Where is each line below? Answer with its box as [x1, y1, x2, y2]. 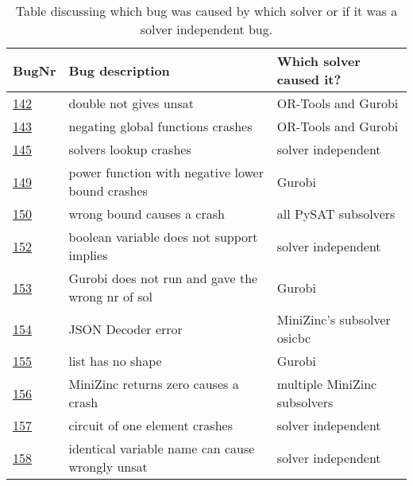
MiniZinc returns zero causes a [68, 375, 239, 393]
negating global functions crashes [68, 117, 253, 135]
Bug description [68, 60, 170, 80]
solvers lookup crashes [68, 140, 191, 158]
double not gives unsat [68, 94, 195, 112]
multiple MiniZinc [276, 375, 377, 393]
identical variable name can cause [68, 439, 255, 457]
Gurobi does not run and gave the [68, 269, 258, 287]
